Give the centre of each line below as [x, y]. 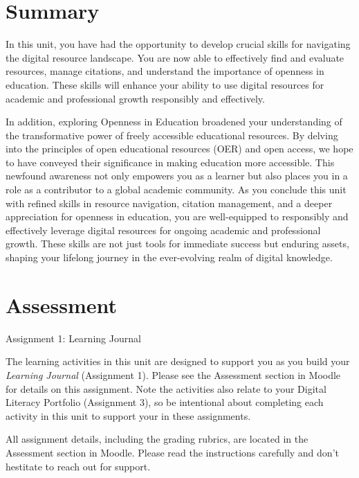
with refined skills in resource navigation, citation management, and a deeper [169, 203]
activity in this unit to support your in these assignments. [128, 415]
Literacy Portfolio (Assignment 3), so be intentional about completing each [165, 402]
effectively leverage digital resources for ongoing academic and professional [163, 230]
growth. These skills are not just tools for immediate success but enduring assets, [177, 244]
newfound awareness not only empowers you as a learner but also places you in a [177, 176]
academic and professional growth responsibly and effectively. [135, 98]
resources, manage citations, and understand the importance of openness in [165, 71]
